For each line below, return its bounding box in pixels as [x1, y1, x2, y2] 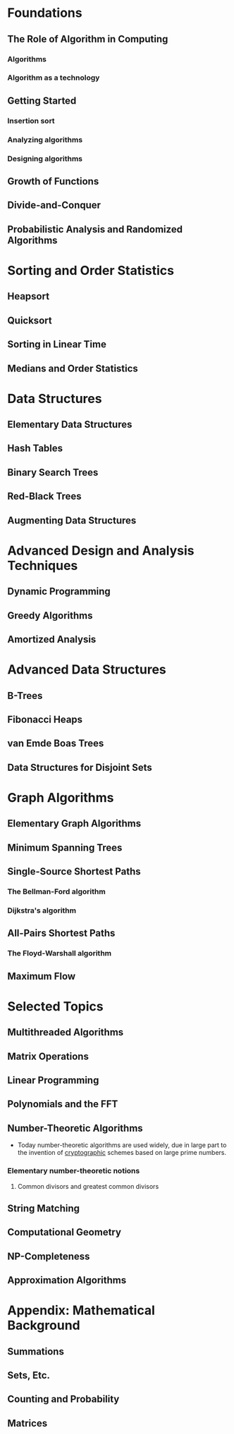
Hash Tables [7, 443, 63, 455]
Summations [7, 1345, 65, 1357]
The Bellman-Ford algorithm [7, 886, 106, 896]
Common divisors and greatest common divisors [17, 1182, 159, 1190]
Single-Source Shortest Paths [7, 865, 141, 878]
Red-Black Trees [7, 490, 82, 502]
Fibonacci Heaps [7, 713, 83, 725]
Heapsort [7, 290, 50, 302]
